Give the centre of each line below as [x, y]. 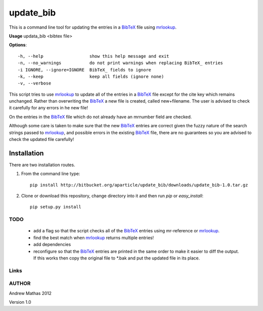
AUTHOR [20, 283]
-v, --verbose [34, 83]
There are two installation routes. [42, 165]
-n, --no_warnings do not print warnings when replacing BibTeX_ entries [121, 63]
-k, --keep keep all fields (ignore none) [91, 76]
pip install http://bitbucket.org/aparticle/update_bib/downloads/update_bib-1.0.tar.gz [139, 185]
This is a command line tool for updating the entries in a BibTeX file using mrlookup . [93, 27]
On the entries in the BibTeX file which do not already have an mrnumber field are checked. [100, 117]
